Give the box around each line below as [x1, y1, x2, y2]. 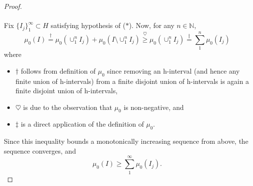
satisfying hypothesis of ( [50, 20, 126, 30]
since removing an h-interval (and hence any [107, 65, 240, 76]
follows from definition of [21, 65, 96, 76]
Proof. [4, 1, 22, 11]
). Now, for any [129, 20, 175, 30]
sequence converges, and [4, 145, 76, 156]
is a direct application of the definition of [21, 119, 144, 129]
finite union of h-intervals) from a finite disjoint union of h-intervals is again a [15, 76, 249, 86]
